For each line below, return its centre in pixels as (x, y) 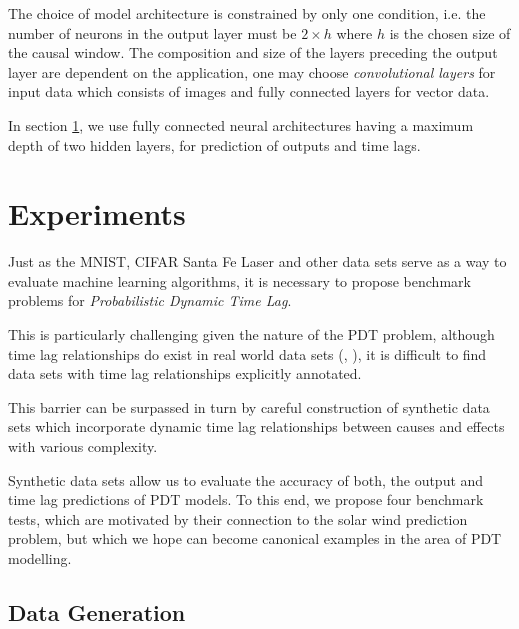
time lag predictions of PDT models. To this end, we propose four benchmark (246, 499)
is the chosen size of (450, 32)
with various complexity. (83, 446)
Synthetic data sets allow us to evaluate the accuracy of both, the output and (246, 479)
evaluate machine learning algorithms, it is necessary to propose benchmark (239, 280)
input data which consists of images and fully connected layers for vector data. (249, 91)
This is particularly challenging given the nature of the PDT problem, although (251, 334)
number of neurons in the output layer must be (152, 32)
